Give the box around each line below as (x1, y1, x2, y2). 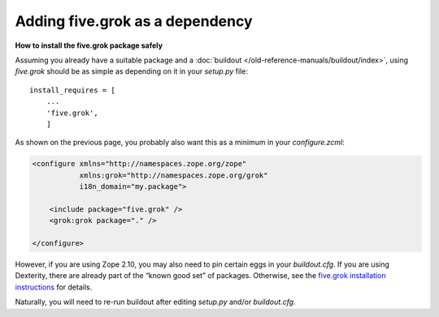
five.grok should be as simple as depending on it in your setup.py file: (15, 66, 248, 76)
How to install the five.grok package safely (15, 41, 163, 50)
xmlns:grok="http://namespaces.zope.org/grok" (79, 170, 268, 180)
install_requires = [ (29, 85, 115, 95)
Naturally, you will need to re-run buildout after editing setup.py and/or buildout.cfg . (15, 297, 296, 307)
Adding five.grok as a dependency (15, 12, 253, 30)
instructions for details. (15, 282, 93, 292)
